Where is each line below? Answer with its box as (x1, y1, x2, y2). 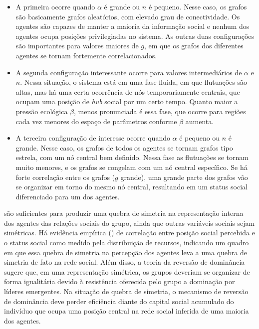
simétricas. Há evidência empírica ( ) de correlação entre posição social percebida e (4, 227, 255, 238)
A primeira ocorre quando (15, 1, 95, 11)
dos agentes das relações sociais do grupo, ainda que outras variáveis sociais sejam (4, 217, 255, 228)
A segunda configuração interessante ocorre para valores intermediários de (15, 67, 242, 77)
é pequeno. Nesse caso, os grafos (148, 1, 247, 11)
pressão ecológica (15, 106, 68, 116)
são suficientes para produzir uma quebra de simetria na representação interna (4, 208, 244, 218)
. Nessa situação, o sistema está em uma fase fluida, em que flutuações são (20, 77, 248, 87)
